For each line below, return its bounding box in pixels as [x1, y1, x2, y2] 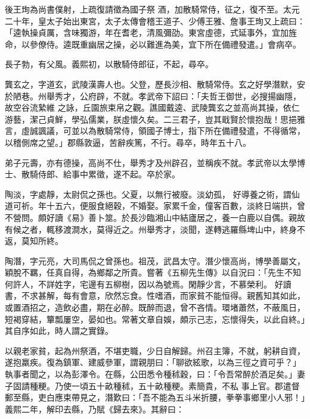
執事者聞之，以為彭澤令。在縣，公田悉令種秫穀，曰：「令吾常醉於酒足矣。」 [5, 368, 297, 380]
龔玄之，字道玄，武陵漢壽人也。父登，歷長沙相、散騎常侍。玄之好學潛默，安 [5, 77, 305, 90]
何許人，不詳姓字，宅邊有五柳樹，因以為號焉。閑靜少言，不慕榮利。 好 [5, 277, 283, 290]
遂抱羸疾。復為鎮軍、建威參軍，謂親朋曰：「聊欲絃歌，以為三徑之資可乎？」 [5, 356, 301, 368]
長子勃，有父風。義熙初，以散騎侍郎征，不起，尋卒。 [5, 58, 213, 70]
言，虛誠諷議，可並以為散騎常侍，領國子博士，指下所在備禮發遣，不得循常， [5, 124, 305, 137]
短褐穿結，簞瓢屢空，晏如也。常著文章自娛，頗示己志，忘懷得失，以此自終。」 [5, 312, 305, 325]
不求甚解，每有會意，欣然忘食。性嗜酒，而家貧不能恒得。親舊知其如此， [21, 289, 305, 302]
